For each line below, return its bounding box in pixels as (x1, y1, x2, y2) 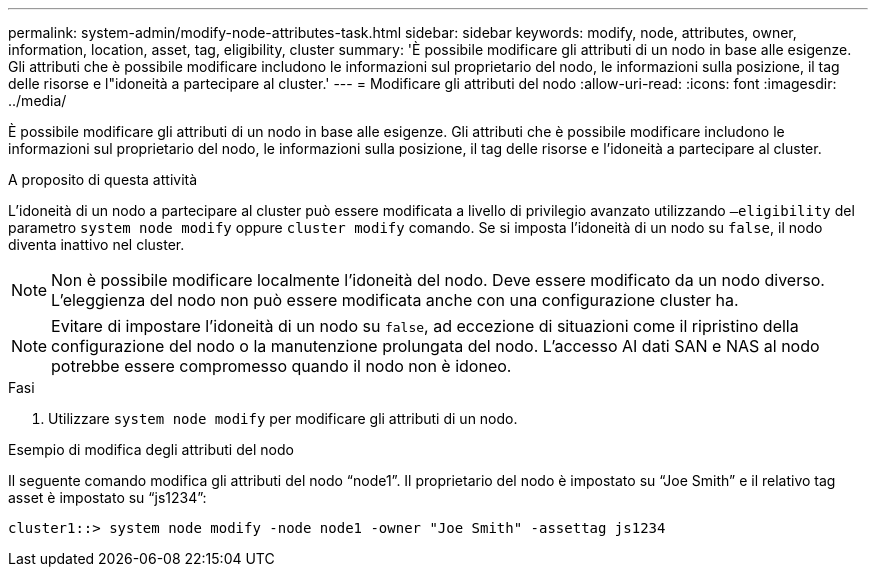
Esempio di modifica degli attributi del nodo (8, 441, 294, 458)
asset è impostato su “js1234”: (8, 489, 207, 506)
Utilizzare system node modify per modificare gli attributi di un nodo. (48, 410, 518, 427)
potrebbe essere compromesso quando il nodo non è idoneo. (51, 356, 512, 376)
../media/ (8, 92, 67, 109)
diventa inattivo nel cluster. (8, 236, 185, 253)
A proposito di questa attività (8, 171, 198, 188)
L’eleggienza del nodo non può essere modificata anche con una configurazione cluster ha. (51, 290, 739, 310)
